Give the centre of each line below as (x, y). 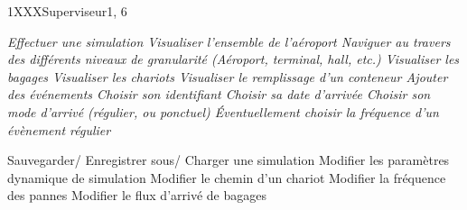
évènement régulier (59, 129)
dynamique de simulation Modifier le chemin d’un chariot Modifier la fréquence (227, 177)
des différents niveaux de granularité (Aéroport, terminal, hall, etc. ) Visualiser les (233, 59)
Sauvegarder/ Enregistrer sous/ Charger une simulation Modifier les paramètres (229, 160)
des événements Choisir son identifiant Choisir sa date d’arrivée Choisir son (219, 94)
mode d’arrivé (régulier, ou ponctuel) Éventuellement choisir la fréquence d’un (223, 111)
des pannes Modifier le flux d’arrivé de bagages (137, 195)
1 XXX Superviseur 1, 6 (67, 11)
